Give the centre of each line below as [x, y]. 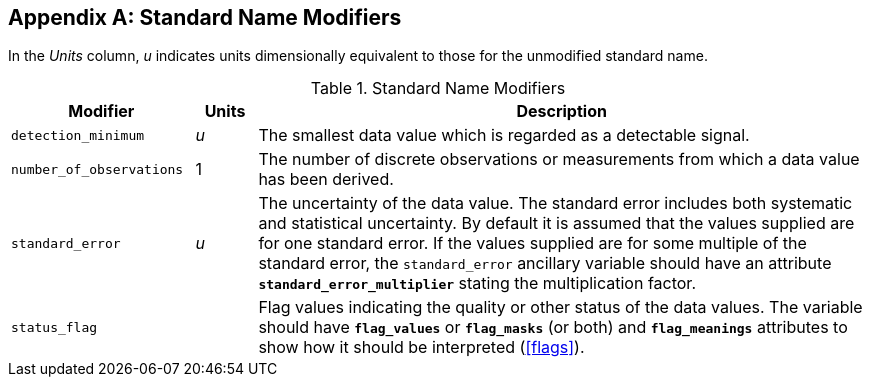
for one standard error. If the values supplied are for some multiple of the [532, 243]
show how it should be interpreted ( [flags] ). [421, 347]
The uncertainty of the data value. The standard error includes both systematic [555, 203]
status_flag [54, 327]
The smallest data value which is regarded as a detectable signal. [504, 135]
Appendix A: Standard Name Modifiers [205, 17]
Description [561, 111]
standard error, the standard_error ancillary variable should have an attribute [545, 263]
